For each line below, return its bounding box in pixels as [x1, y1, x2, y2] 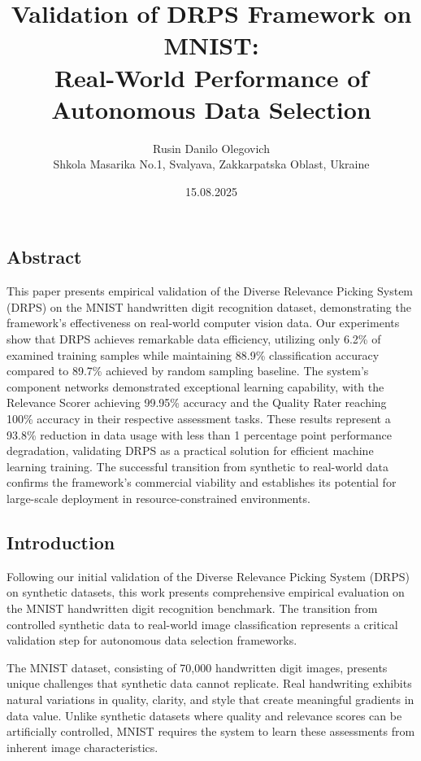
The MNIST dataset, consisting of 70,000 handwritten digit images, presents [7, 658, 388, 676]
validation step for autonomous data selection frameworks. [7, 632, 297, 649]
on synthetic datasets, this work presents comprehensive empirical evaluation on [7, 584, 405, 601]
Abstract [7, 244, 82, 269]
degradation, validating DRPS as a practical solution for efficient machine [7, 442, 374, 459]
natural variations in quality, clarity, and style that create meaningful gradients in [7, 690, 414, 707]
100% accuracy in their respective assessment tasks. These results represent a [7, 410, 391, 427]
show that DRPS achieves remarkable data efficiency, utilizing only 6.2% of [7, 330, 381, 348]
